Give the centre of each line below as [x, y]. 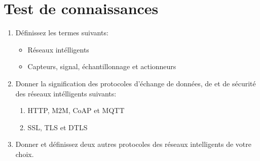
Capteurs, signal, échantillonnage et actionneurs [102, 66]
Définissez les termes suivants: [62, 33]
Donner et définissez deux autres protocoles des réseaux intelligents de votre [134, 144]
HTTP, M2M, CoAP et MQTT [76, 110]
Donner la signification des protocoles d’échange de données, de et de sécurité [136, 83]
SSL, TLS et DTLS [58, 127]
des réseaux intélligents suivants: [66, 93]
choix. [25, 154]
